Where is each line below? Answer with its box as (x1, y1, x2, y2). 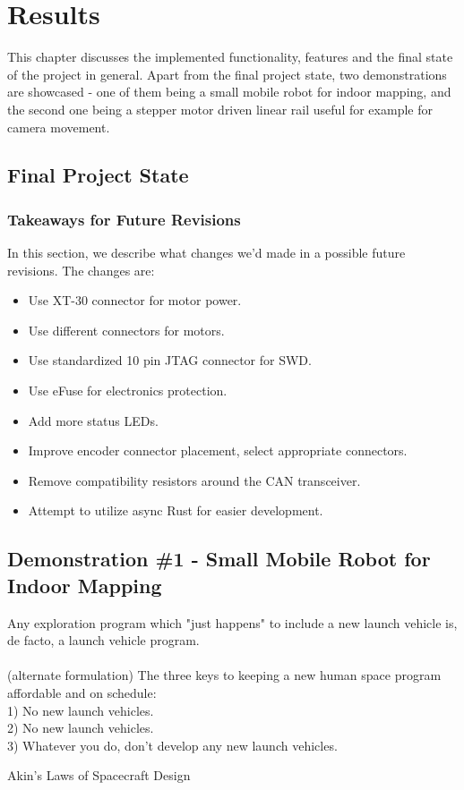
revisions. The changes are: (7, 260, 155, 279)
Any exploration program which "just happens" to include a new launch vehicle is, (7, 613, 458, 632)
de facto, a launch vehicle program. (7, 631, 200, 650)
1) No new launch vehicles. (7, 701, 154, 719)
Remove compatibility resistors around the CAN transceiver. (28, 471, 361, 489)
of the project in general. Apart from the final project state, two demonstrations (7, 64, 447, 83)
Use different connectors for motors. (28, 320, 225, 339)
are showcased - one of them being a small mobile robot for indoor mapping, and (7, 82, 451, 101)
